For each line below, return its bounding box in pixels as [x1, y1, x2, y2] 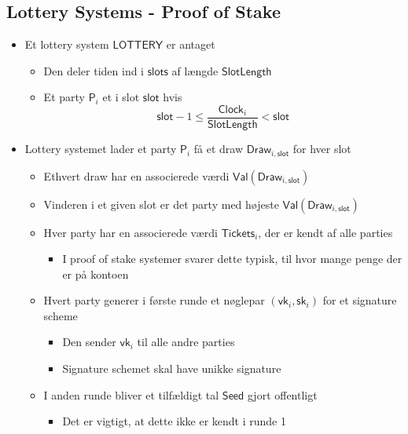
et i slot [102, 89, 140, 105]
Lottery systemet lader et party [24, 140, 177, 157]
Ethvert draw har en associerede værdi [43, 167, 230, 184]
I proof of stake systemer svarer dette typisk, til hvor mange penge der [62, 250, 402, 267]
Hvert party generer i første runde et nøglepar [43, 292, 265, 308]
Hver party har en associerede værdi [43, 224, 218, 240]
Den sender [62, 334, 116, 350]
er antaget [166, 36, 215, 53]
